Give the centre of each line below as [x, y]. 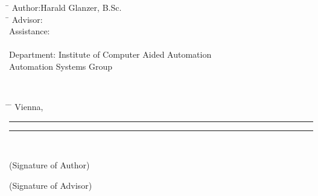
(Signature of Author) [49, 165]
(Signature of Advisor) [51, 185]
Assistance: [30, 31]
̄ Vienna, [26, 107]
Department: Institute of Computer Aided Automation [110, 54]
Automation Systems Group [61, 66]
